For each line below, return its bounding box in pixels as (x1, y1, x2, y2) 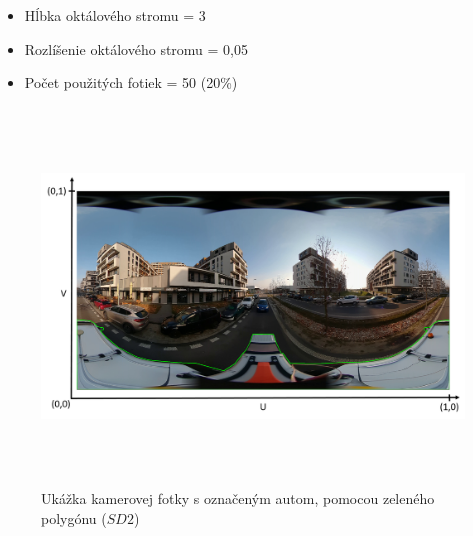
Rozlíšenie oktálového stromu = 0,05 (24, 38, 248, 59)
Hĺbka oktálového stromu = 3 (24, 5, 206, 25)
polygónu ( (41, 507, 107, 528)
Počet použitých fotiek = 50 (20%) (24, 72, 238, 93)
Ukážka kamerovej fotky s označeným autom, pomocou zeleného (41, 488, 435, 509)
